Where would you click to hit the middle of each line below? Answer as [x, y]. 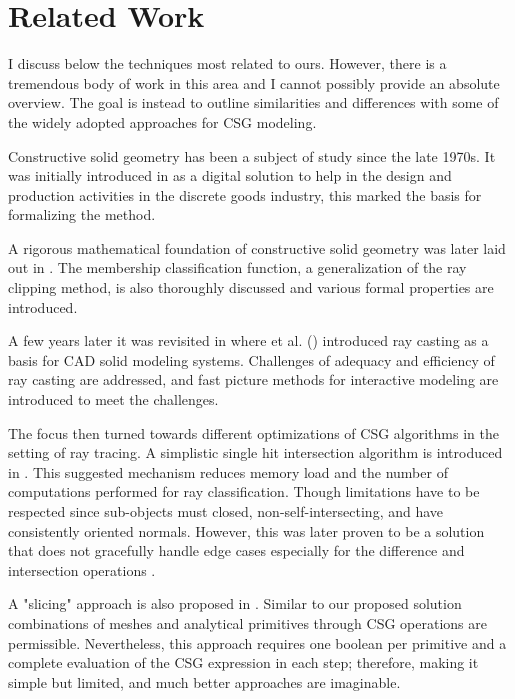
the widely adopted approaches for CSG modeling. [162, 121]
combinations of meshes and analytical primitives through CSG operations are [247, 622]
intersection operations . [82, 569]
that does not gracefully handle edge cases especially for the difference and [236, 550]
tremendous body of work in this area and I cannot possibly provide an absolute [254, 82]
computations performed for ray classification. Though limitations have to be [244, 491]
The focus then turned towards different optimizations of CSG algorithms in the [253, 432]
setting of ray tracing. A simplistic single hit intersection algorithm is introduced [255, 452]
